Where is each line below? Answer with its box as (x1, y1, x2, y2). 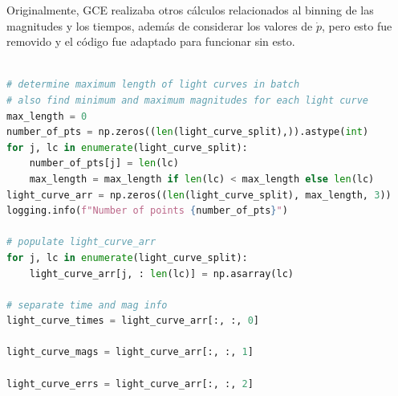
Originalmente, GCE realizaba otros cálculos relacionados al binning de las (6, 2, 374, 18)
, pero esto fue (322, 17, 392, 34)
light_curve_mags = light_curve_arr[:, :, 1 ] (6, 346, 254, 358)
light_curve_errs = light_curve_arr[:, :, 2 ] (6, 378, 254, 390)
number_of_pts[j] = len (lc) (29, 157, 179, 169)
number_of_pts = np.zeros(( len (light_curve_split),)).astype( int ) (6, 126, 369, 138)
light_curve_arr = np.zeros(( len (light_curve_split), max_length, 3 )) (6, 189, 392, 201)
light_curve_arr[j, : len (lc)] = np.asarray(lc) (29, 267, 294, 280)
